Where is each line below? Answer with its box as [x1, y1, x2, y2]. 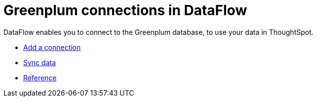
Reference [23, 73, 57, 82]
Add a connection [23, 43, 81, 51]
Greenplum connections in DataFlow [3, 2, 247, 19]
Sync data [23, 58, 56, 67]
